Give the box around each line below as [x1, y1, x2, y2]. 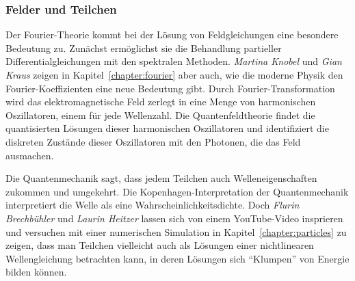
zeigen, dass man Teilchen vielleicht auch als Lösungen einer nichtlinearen [5, 238, 314, 252]
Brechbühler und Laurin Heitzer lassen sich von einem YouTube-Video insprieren [5, 211, 343, 225]
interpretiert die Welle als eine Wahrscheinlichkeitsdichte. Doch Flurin [5, 198, 300, 212]
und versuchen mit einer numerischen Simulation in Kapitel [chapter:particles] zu [5, 224, 347, 239]
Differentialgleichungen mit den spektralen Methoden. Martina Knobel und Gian [5, 54, 342, 68]
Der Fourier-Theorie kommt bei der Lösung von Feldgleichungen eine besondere [5, 27, 339, 42]
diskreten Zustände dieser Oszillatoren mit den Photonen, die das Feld [5, 134, 301, 148]
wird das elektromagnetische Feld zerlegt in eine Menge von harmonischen [5, 94, 316, 109]
